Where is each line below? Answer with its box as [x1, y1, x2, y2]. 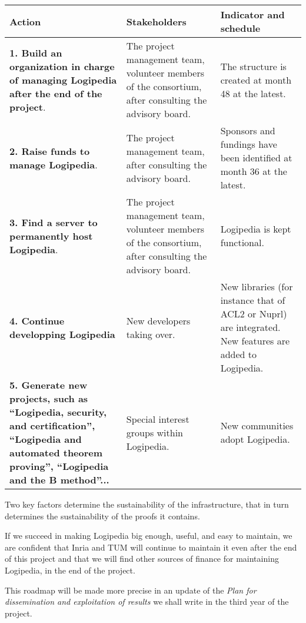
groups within [126, 425, 183, 439]
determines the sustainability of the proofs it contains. [5, 509, 200, 522]
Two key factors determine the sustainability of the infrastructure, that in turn [5, 498, 289, 510]
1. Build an [9, 45, 62, 59]
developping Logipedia [9, 327, 115, 341]
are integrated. [220, 320, 281, 334]
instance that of [220, 293, 285, 307]
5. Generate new [9, 378, 88, 392]
